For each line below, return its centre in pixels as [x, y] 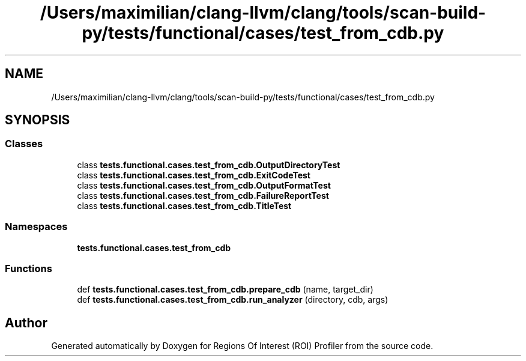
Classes [24, 144]
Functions [29, 268]
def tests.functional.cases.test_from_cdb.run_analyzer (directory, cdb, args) [233, 300]
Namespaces [36, 227]
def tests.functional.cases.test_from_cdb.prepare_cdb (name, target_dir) [225, 290]
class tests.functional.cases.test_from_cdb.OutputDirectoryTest [209, 165]
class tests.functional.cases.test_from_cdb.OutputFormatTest [204, 185]
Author [26, 323]
